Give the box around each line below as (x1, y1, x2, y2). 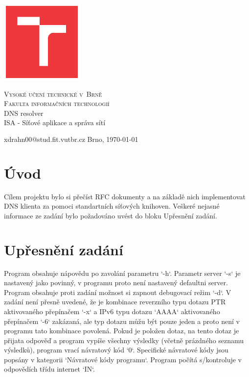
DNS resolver (4, 108, 44, 118)
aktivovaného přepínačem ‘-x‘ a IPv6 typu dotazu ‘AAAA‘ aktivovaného (4, 306, 220, 316)
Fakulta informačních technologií (4, 98, 110, 108)
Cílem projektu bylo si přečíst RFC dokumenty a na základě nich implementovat (4, 191, 246, 201)
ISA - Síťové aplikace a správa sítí (4, 117, 106, 128)
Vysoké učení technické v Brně (4, 88, 102, 99)
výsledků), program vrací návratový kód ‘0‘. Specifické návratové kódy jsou (4, 345, 228, 355)
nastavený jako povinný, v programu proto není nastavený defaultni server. (4, 277, 228, 288)
